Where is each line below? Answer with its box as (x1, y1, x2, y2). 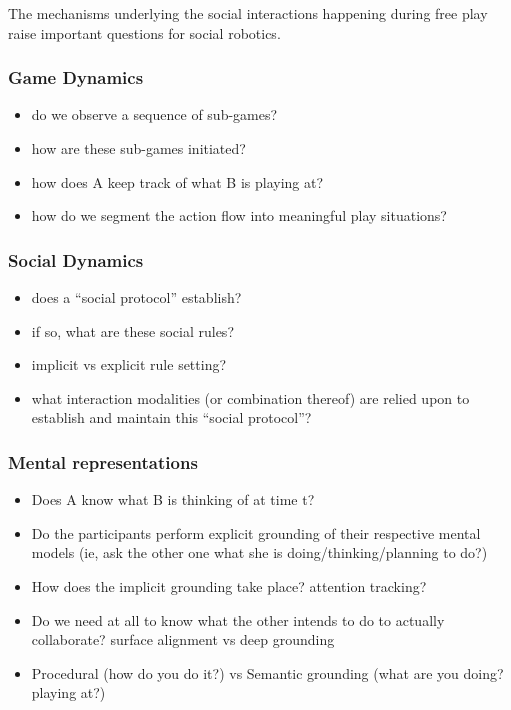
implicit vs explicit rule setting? (31, 354, 227, 375)
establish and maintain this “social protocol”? (31, 407, 312, 428)
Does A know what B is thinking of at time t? (31, 489, 315, 510)
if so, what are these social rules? (31, 320, 234, 341)
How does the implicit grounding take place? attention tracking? (31, 575, 427, 596)
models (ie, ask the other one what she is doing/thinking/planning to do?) (31, 542, 488, 563)
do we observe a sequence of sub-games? (31, 104, 278, 125)
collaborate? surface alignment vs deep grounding (31, 629, 335, 650)
